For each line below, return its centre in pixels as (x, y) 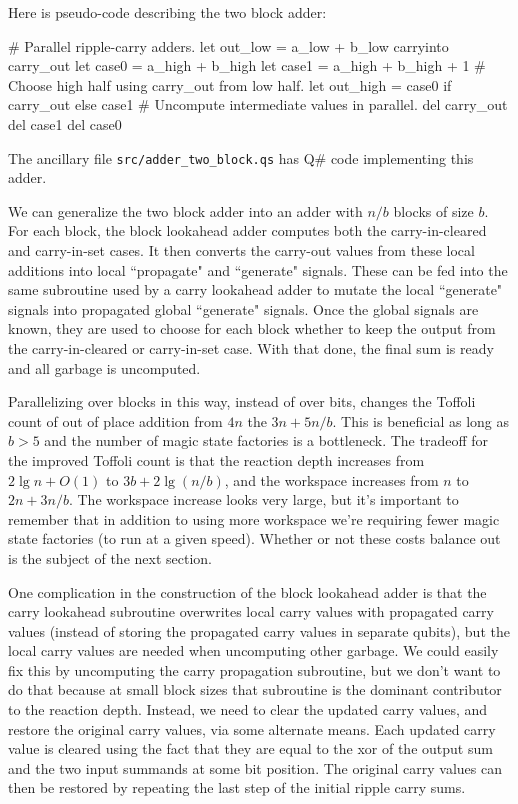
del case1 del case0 (65, 123)
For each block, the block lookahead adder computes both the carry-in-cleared (247, 230)
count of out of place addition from (115, 420)
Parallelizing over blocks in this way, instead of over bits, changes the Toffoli (242, 401)
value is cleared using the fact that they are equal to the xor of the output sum (250, 748)
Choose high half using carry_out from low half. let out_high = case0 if (230, 84)
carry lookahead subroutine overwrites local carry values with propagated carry (251, 611)
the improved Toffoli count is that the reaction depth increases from (216, 459)
